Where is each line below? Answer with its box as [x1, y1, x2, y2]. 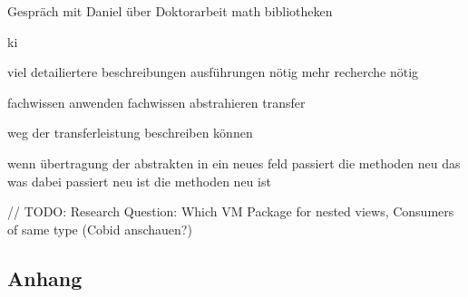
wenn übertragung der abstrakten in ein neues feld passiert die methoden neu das [7, 153, 461, 172]
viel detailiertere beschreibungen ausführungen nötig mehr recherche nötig [7, 62, 419, 81]
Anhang [7, 263, 83, 292]
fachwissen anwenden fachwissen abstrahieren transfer [7, 92, 306, 111]
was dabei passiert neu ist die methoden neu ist [7, 171, 271, 190]
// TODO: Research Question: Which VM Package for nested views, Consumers [7, 202, 454, 221]
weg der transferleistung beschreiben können [7, 123, 253, 142]
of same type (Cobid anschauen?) [7, 219, 192, 238]
